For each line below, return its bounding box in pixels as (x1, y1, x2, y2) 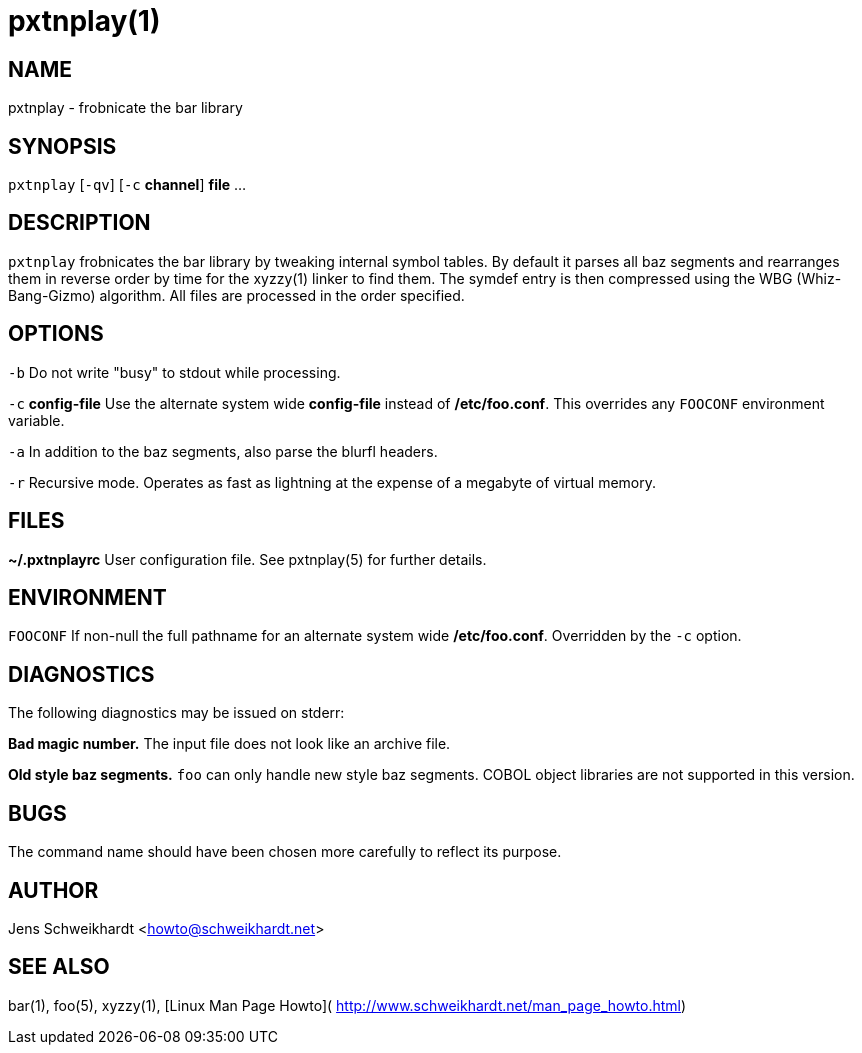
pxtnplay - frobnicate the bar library (8, 99, 243, 117)
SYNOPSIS (8, 133, 117, 159)
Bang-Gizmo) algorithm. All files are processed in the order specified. (8, 286, 465, 304)
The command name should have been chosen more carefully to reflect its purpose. (8, 843, 562, 861)
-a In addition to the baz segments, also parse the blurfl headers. (8, 442, 438, 460)
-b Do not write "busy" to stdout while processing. (8, 363, 341, 381)
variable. (8, 411, 65, 429)
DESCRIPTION (8, 210, 151, 236)
